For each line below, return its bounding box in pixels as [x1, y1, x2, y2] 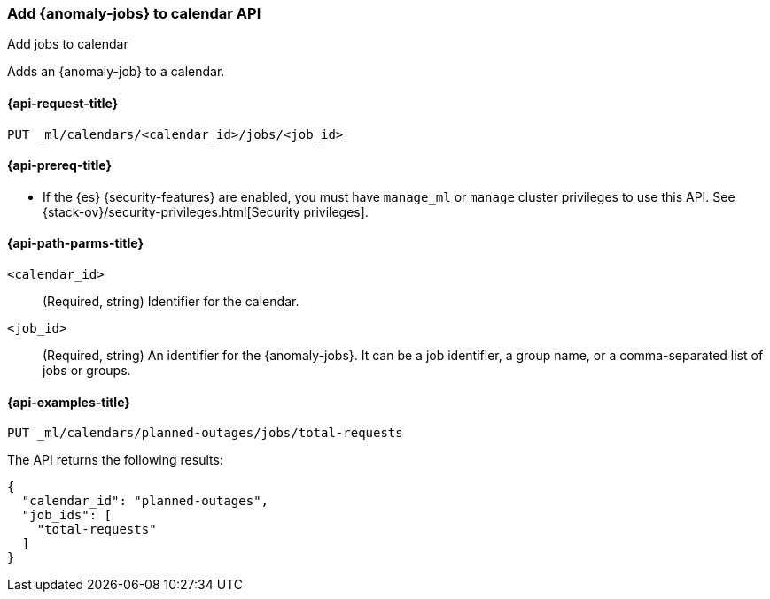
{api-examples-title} [7, 394, 130, 410]
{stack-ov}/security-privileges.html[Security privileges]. [43, 204, 369, 219]
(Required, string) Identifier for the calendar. [43, 294, 299, 310]
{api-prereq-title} [7, 157, 113, 173]
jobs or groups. [43, 363, 131, 379]
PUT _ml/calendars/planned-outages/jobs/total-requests [7, 426, 403, 441]
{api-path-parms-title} [7, 235, 144, 251]
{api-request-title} [7, 95, 119, 111]
